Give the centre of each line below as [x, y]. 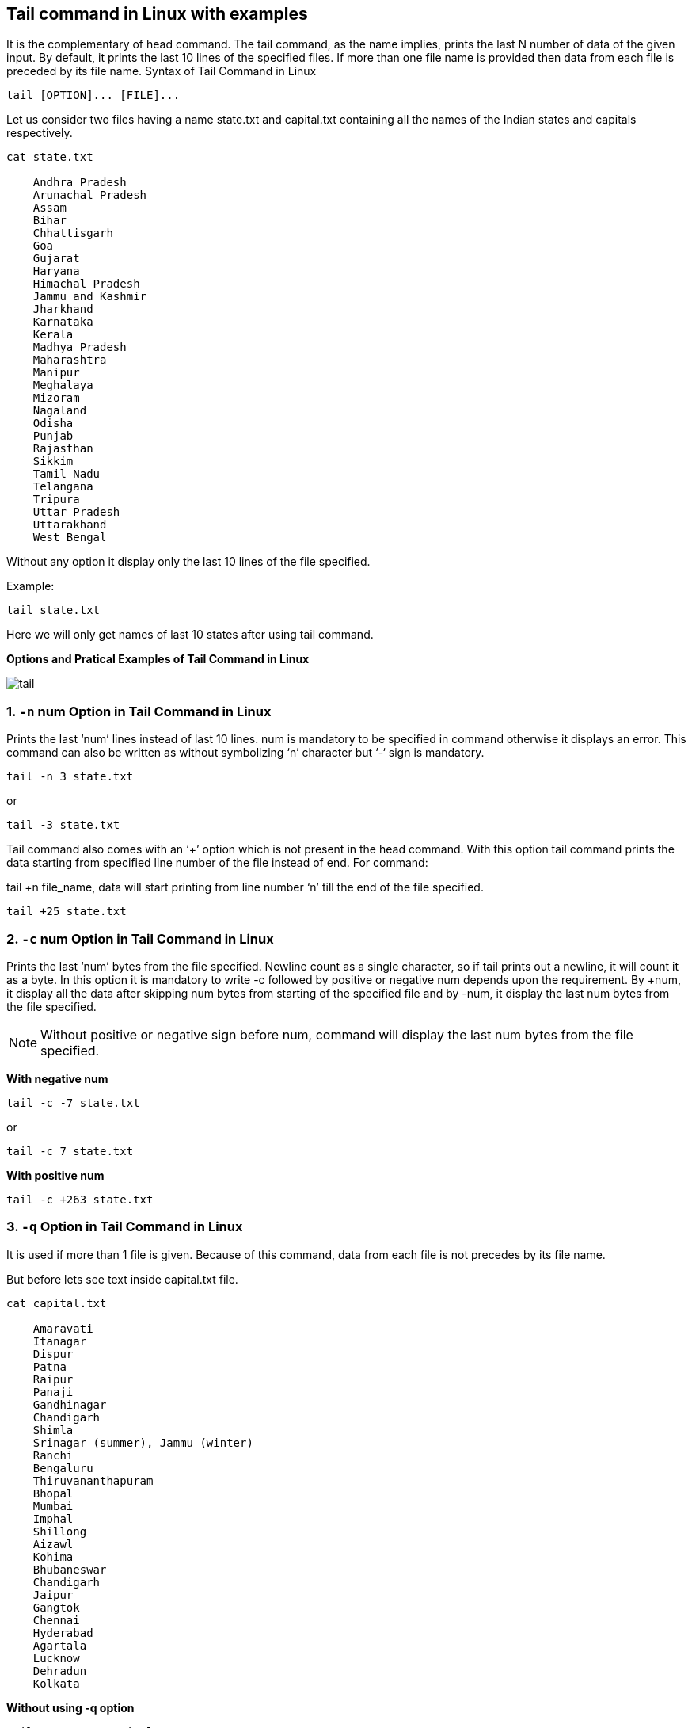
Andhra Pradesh [80, 183]
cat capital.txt [57, 1303]
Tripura [56, 500]
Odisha [53, 423]
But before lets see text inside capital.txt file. [122, 1279]
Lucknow [56, 1658]
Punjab [53, 436]
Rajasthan [63, 449]
